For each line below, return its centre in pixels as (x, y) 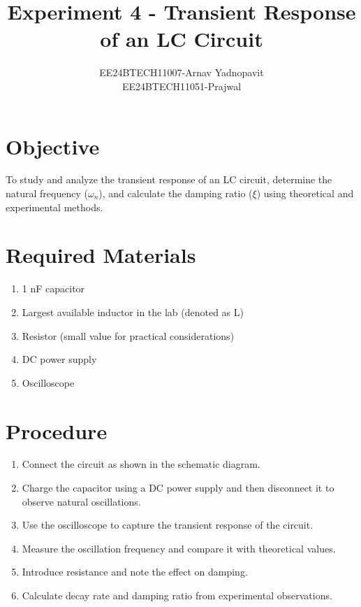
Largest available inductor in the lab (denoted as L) (133, 312)
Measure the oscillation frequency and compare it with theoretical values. (179, 548)
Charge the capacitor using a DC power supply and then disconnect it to (178, 488)
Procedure (57, 430)
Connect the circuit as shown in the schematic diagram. (141, 464)
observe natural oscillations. (81, 501)
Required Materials (101, 255)
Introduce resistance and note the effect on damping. (135, 572)
